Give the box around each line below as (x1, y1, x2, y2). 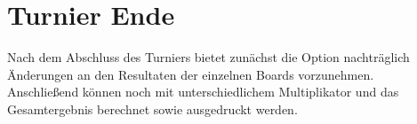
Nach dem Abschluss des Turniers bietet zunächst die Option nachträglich (7, 48, 410, 66)
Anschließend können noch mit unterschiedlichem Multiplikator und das (7, 82, 399, 101)
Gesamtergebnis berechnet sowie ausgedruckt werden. (7, 99, 298, 118)
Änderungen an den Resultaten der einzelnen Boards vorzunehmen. (7, 65, 374, 83)
